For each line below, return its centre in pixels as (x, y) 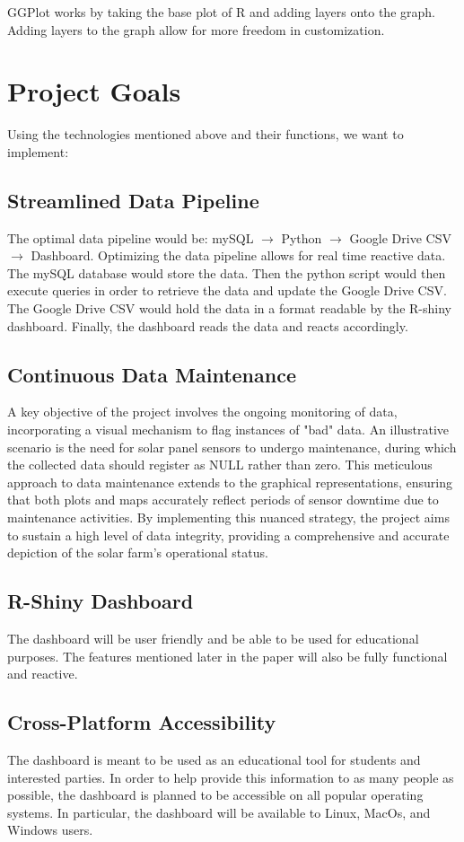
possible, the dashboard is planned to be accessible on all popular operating (215, 795)
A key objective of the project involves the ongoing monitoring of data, (202, 412)
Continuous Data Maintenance (152, 374)
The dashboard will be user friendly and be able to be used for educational (213, 639)
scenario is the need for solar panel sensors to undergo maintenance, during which (232, 447)
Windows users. (50, 830)
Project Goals (94, 91)
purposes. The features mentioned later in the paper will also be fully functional (228, 656)
